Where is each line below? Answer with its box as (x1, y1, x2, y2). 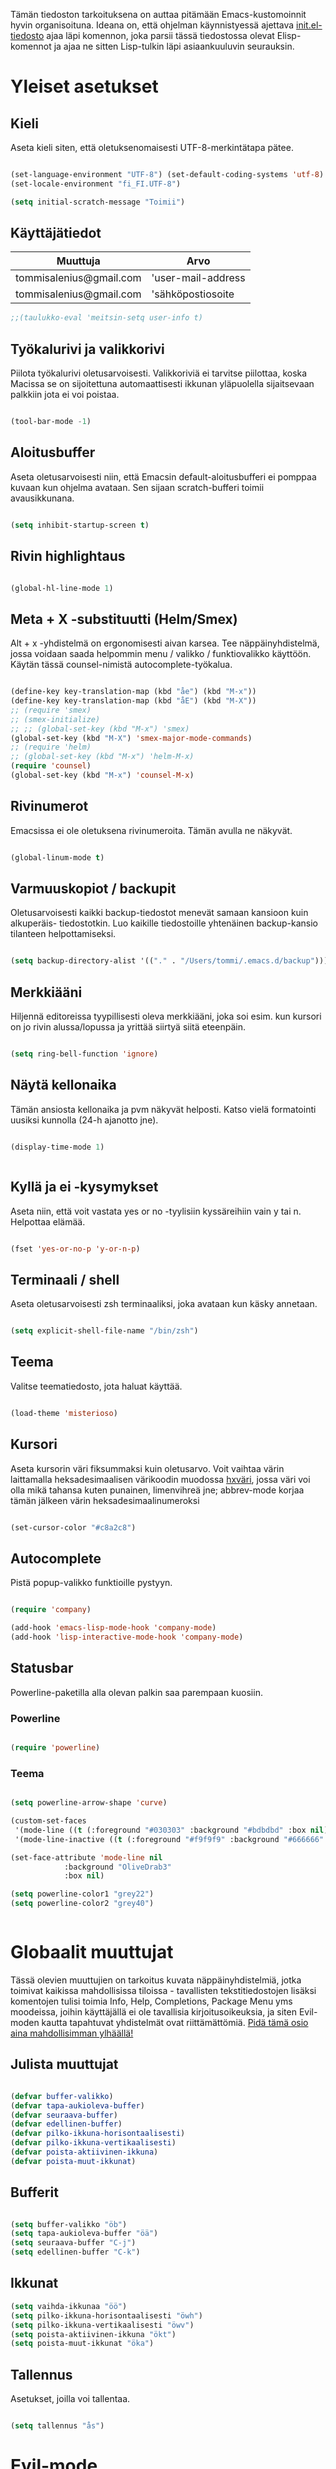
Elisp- (276, 30, 302, 41)
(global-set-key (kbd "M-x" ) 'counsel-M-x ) (10, 770, 195, 781)
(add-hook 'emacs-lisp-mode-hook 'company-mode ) (10, 1623, 217, 1633)
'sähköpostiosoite (151, 287, 235, 301)
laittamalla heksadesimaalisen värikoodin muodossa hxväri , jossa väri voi (10, 1473, 311, 1485)
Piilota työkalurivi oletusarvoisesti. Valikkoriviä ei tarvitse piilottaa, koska (10, 367, 308, 379)
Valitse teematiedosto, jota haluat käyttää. (10, 1380, 183, 1392)
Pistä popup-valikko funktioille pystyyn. (10, 1577, 173, 1589)
